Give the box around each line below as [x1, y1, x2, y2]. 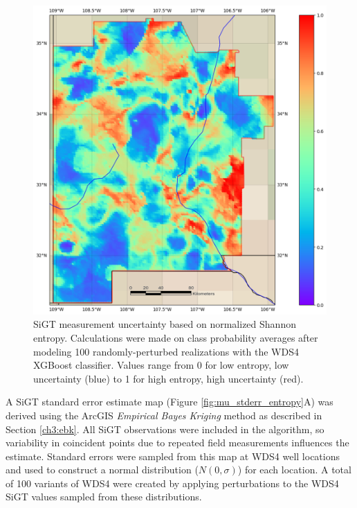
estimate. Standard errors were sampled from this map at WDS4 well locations [6, 448, 340, 463]
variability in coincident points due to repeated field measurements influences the [6, 435, 349, 450]
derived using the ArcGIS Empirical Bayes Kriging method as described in [6, 408, 322, 422]
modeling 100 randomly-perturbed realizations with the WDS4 [33, 344, 299, 358]
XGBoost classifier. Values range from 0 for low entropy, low [33, 358, 289, 372]
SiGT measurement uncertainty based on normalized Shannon [33, 317, 296, 331]
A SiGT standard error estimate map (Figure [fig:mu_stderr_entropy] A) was [6, 394, 333, 409]
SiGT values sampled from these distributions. [6, 489, 202, 504]
